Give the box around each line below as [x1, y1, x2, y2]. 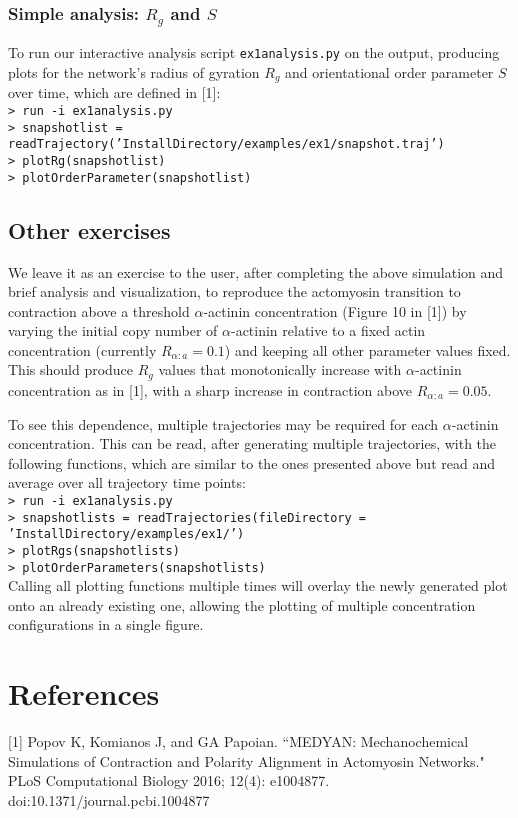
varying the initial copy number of [8, 320, 218, 341]
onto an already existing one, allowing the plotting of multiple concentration [8, 594, 476, 615]
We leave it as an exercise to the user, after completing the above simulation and [8, 261, 504, 282]
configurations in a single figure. [8, 614, 204, 635]
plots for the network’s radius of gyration [8, 61, 260, 82]
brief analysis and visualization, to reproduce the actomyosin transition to [8, 281, 461, 302]
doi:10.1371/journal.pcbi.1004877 [8, 789, 210, 810]
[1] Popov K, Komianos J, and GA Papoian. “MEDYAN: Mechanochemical [8, 731, 469, 752]
